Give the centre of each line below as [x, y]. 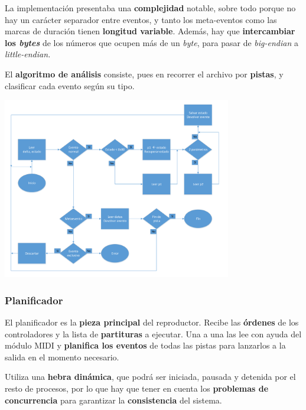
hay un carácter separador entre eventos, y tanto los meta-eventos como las [141, 19]
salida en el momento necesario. [62, 357]
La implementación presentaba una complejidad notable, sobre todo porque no [150, 8]
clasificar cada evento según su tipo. [70, 85]
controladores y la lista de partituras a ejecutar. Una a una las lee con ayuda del [153, 333]
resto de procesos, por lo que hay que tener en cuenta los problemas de [137, 388]
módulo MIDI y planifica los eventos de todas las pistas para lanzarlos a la [145, 345]
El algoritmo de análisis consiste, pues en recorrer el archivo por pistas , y [144, 74]
